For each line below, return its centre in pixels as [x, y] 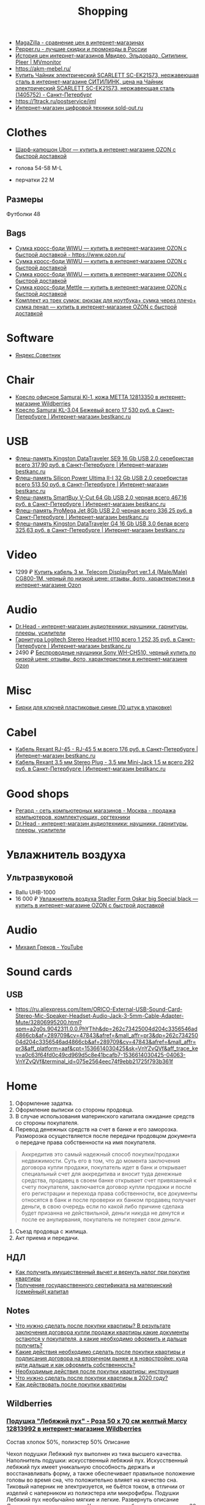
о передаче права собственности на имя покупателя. [85, 1142]
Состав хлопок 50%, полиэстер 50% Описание [68, 1442]
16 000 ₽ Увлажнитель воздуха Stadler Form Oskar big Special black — [107, 899]
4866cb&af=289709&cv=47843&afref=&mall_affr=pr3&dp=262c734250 [106, 1035]
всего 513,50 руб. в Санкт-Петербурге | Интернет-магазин [92, 484]
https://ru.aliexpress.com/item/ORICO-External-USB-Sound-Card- [99, 1009]
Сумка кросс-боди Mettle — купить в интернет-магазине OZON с [101, 287]
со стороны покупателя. [47, 1123]
